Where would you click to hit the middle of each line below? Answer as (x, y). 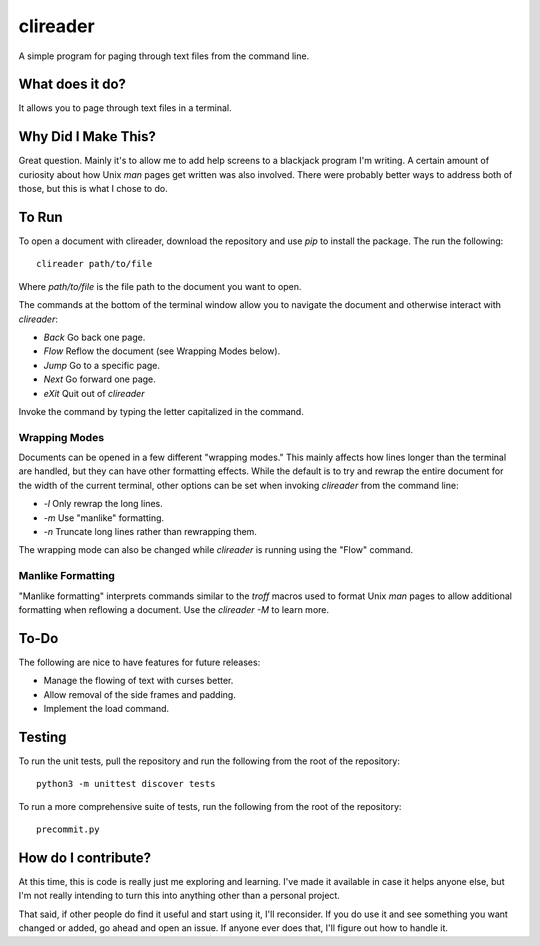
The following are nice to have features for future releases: (139, 662)
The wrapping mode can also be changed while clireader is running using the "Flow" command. (216, 550)
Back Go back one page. (94, 337)
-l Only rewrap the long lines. (103, 504)
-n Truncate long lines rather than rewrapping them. (150, 532)
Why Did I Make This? (87, 136)
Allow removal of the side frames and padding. (140, 694)
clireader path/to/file (94, 264)
